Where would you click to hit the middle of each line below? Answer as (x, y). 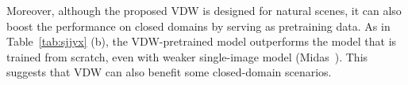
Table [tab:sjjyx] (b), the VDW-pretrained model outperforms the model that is (202, 41)
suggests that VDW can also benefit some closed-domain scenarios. (169, 72)
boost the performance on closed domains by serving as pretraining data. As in (198, 26)
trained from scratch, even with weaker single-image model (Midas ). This (187, 56)
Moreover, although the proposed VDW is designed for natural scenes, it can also (204, 10)
